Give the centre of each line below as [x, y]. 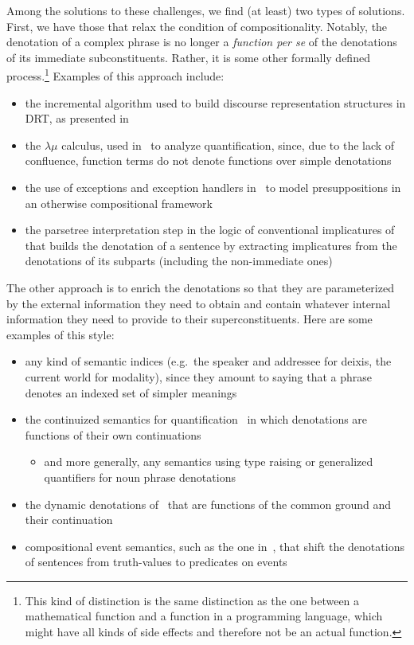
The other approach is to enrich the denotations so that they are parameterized [200, 287]
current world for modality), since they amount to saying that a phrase [199, 376]
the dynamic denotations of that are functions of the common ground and [208, 504]
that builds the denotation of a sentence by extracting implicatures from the [211, 245]
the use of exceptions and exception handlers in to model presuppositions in [213, 187]
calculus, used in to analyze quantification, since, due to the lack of [228, 145]
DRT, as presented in [77, 118]
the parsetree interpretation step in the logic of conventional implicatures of [210, 230]
